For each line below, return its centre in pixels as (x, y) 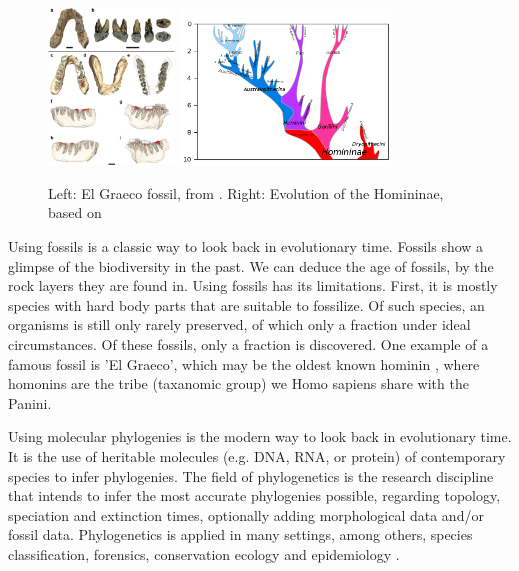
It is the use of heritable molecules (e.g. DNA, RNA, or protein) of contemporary (257, 456)
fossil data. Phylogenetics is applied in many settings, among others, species (240, 534)
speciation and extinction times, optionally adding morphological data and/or (246, 514)
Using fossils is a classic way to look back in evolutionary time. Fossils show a (246, 246)
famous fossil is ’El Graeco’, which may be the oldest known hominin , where (244, 363)
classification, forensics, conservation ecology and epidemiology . (204, 553)
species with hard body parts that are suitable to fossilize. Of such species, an (246, 304)
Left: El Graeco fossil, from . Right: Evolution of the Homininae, (246, 192)
